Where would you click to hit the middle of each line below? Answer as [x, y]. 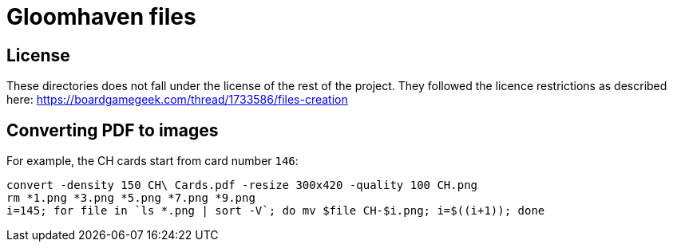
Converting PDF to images [113, 130]
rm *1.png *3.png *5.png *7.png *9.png [131, 198]
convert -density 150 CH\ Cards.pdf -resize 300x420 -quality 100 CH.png [242, 185]
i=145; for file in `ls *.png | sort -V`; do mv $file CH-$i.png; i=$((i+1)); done [276, 211]
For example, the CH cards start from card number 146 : [152, 161]
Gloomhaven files [101, 17]
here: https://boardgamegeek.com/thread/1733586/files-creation [177, 100]
